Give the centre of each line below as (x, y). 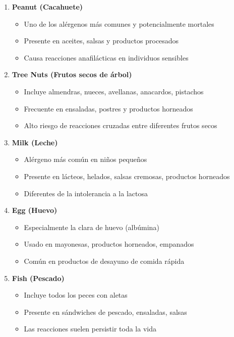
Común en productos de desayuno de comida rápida (104, 261)
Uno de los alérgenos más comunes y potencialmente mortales (119, 23)
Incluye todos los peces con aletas (76, 295)
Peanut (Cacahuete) (47, 7)
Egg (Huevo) (35, 210)
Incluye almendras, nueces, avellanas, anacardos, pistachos (114, 91)
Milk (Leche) (35, 142)
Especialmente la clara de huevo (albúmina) (92, 227)
